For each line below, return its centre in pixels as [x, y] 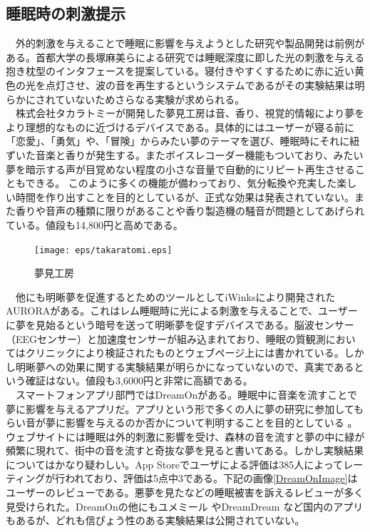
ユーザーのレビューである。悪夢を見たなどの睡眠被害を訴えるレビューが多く [185, 492]
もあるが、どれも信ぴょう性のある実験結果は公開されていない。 [155, 520]
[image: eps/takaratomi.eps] [103, 250]
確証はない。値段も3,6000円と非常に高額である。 [139, 380]
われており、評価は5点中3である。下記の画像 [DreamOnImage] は [211, 478]
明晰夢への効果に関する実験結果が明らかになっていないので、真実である [185, 366]
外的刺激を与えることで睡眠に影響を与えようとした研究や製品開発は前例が [190, 43]
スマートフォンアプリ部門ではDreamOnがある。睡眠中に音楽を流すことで [186, 394]
